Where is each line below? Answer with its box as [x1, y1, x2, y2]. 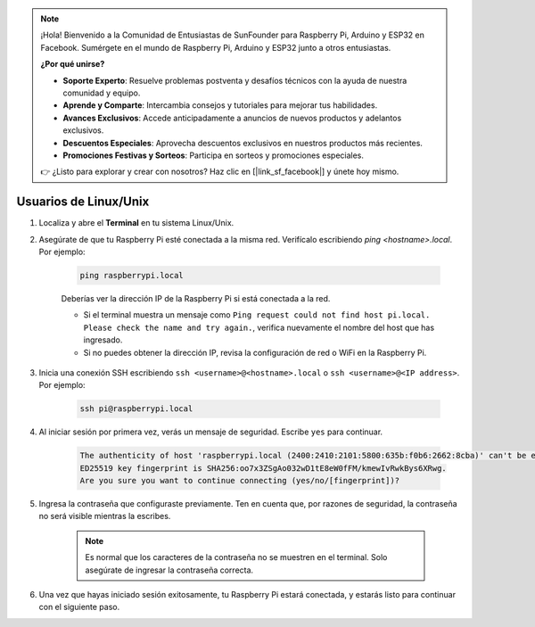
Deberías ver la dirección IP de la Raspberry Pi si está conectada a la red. [61, 293, 331, 303]
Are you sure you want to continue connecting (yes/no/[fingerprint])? [79, 475, 400, 486]
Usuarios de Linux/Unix [16, 194, 150, 210]
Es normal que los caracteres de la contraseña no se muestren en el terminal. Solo [85, 552, 388, 563]
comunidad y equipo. [62, 87, 141, 98]
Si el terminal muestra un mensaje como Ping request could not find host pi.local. [83, 309, 431, 320]
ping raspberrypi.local [79, 270, 185, 280]
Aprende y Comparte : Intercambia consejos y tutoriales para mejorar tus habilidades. [62, 100, 378, 111]
